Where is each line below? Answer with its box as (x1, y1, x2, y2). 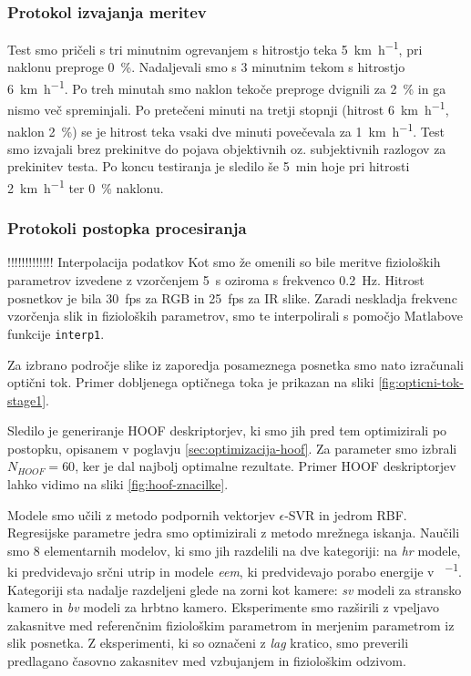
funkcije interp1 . (7, 323, 105, 343)
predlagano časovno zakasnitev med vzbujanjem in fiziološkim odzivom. (7, 651, 406, 671)
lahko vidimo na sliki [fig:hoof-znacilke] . (7, 475, 229, 494)
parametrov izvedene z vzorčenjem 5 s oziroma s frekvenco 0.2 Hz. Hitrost (7, 271, 425, 290)
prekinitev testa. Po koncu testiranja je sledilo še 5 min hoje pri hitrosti (7, 157, 410, 176)
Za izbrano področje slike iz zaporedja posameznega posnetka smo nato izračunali (7, 354, 464, 374)
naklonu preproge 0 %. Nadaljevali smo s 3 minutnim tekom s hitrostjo (7, 57, 405, 77)
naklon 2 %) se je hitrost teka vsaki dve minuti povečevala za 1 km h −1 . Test (7, 118, 445, 140)
